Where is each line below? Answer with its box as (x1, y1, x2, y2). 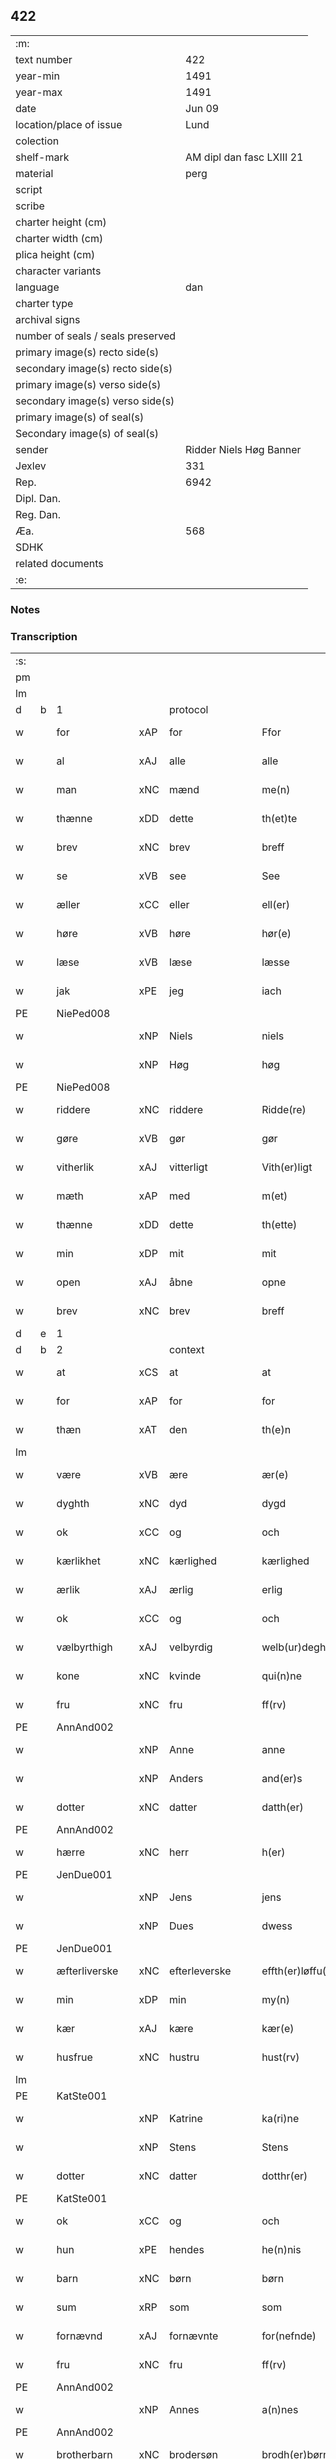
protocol (169, 703, 209, 717)
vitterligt (169, 1160, 208, 1174)
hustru (169, 2050, 200, 2064)
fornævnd (56, 2329, 103, 2343)
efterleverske (169, 1964, 232, 1978)
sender (15, 442, 49, 456)
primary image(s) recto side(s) (15, 345, 160, 359)
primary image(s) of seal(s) (15, 410, 145, 424)
